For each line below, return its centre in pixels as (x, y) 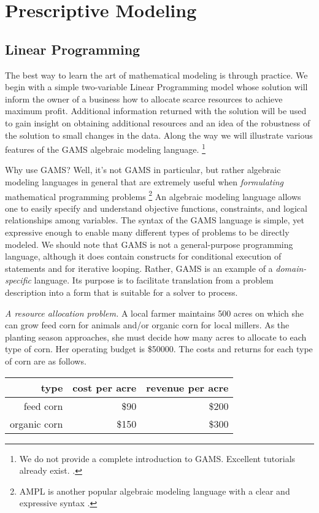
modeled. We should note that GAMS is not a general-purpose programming (149, 244)
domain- (291, 268)
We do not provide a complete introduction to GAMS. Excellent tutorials (157, 458)
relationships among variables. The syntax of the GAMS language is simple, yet (155, 220)
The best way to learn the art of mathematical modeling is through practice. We (156, 75)
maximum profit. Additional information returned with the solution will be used (156, 111)
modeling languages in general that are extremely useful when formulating (144, 181)
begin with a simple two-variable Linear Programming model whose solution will (156, 87)
